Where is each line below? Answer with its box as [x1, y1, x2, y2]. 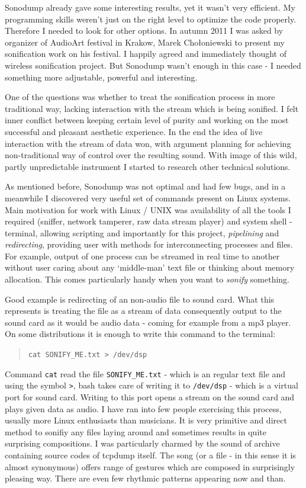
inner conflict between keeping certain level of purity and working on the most [5, 114, 289, 126]
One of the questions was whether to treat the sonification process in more [5, 91, 275, 103]
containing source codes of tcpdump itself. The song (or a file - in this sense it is [5, 448, 296, 461]
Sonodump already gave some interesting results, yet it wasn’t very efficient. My [5, 1, 295, 13]
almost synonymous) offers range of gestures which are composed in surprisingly [5, 460, 295, 473]
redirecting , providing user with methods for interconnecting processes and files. [5, 238, 293, 251]
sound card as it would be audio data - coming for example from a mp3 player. [5, 316, 291, 328]
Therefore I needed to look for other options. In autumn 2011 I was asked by [5, 24, 284, 37]
